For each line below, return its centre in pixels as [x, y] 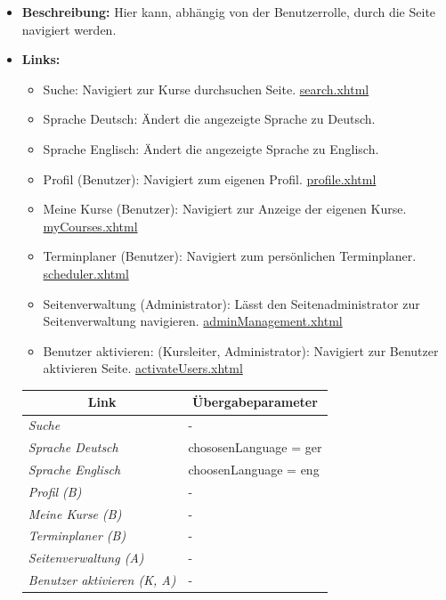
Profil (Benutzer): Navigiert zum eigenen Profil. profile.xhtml [210, 178]
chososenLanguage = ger [255, 447]
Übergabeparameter [255, 402]
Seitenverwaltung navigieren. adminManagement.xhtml [193, 321]
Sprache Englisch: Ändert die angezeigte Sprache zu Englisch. [211, 148]
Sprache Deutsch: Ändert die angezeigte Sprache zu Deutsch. [209, 119]
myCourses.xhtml [90, 226]
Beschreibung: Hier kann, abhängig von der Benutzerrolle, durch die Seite [229, 12]
